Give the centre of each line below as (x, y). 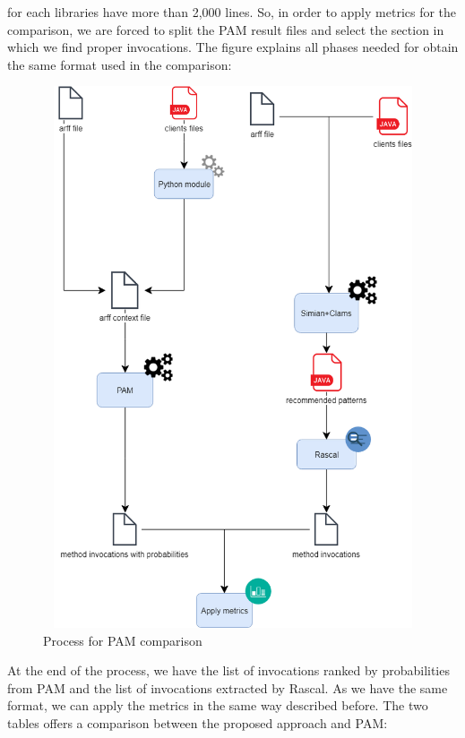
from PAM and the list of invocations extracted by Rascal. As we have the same (228, 687)
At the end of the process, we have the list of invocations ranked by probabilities (228, 670)
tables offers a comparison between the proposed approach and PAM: (198, 723)
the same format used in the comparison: (120, 64)
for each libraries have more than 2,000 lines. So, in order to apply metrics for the (232, 12)
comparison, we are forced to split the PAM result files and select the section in (226, 29)
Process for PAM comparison (123, 640)
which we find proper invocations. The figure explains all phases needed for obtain (233, 47)
